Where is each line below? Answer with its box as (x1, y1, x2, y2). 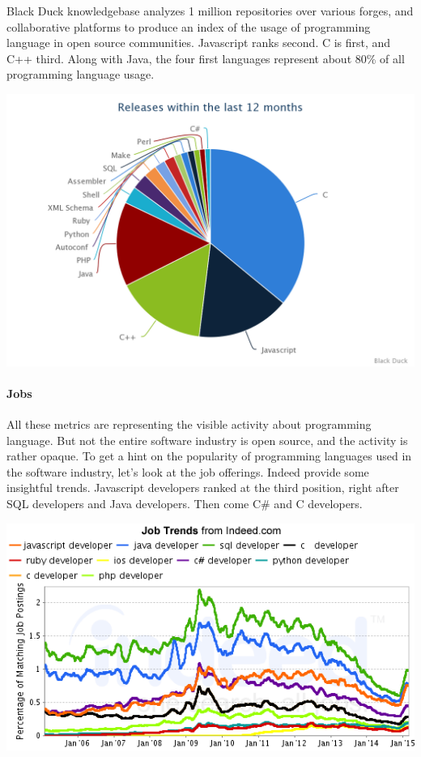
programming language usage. (6, 66, 155, 83)
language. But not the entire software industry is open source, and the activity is (6, 431, 408, 448)
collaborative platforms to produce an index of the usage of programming (6, 18, 371, 35)
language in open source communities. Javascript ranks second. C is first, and (6, 34, 391, 51)
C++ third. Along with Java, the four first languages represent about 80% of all (6, 49, 405, 66)
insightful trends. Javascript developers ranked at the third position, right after (6, 479, 399, 496)
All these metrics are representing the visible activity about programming (6, 416, 372, 433)
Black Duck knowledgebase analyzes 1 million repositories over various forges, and (6, 2, 414, 19)
